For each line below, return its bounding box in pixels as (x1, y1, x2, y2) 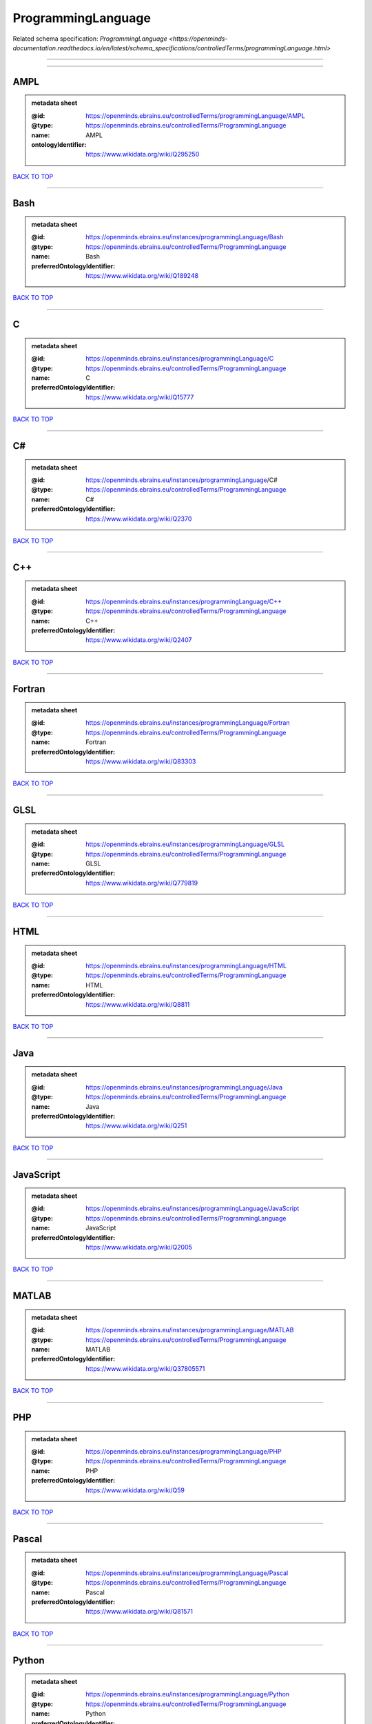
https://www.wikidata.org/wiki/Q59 (85, 1486, 185, 1494)
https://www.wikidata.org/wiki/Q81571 (85, 1607, 193, 1616)
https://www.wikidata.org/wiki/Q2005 (85, 1243, 193, 1252)
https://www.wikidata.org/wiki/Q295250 (85, 150, 200, 159)
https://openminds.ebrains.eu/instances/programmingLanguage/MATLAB (85, 1326, 294, 1334)
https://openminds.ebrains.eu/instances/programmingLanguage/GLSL (85, 840, 285, 848)
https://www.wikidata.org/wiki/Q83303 (85, 757, 196, 765)
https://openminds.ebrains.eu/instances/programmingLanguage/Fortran (85, 719, 290, 727)
